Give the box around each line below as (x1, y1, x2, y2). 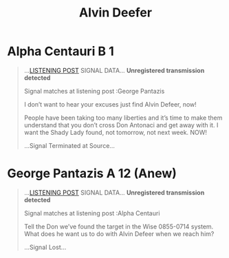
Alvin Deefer (78, 5, 153, 21)
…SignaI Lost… (23, 243, 67, 251)
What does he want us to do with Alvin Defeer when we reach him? (23, 229, 215, 238)
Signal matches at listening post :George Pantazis (23, 87, 165, 95)
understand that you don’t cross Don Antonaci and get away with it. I (23, 120, 219, 129)
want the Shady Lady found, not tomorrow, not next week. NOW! (23, 128, 208, 136)
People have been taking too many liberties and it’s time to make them (23, 114, 223, 122)
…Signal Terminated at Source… (23, 141, 116, 149)
